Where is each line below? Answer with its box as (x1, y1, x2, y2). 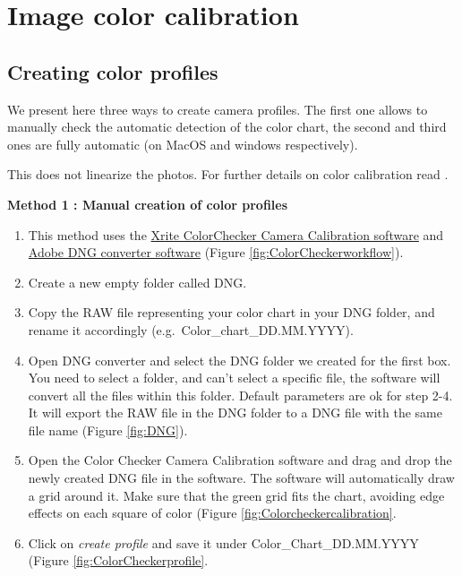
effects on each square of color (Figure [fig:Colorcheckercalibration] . (28, 503, 397, 522)
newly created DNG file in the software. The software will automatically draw (28, 469, 455, 487)
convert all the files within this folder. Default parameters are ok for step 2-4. (28, 385, 453, 404)
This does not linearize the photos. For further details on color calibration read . (7, 165, 449, 184)
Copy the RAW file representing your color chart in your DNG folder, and (28, 303, 435, 322)
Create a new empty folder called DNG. (28, 272, 247, 291)
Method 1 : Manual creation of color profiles (7, 194, 288, 213)
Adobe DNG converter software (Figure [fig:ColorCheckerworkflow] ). (28, 243, 404, 262)
